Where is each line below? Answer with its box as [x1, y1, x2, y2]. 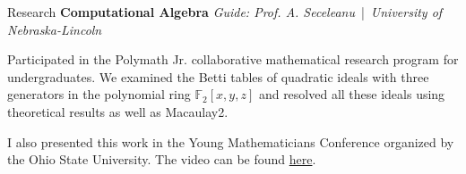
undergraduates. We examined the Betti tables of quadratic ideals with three [7, 67, 429, 86]
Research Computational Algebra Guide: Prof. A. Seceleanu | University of [7, 3, 443, 21]
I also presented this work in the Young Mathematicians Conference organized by [7, 132, 454, 151]
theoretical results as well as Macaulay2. [7, 102, 229, 120]
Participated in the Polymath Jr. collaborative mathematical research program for [7, 50, 459, 69]
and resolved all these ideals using [258, 85, 445, 104]
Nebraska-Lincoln [7, 20, 102, 38]
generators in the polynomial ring [7, 85, 191, 104]
